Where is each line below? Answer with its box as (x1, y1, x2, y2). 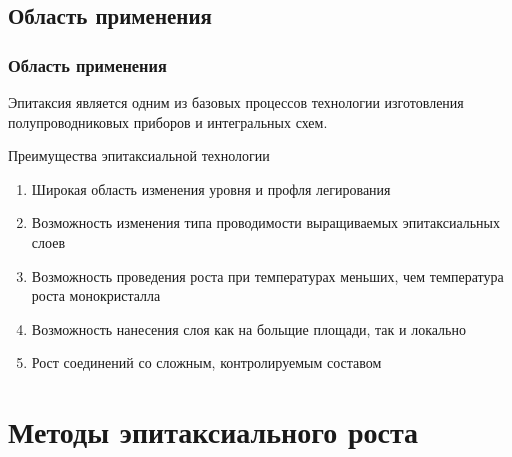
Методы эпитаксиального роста (8, 411, 419, 452)
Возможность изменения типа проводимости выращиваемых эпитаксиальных (31, 212, 500, 233)
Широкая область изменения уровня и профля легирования (31, 178, 391, 199)
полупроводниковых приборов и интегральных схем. (8, 111, 328, 132)
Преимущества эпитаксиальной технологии (8, 145, 270, 166)
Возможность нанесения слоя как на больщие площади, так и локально (31, 318, 466, 339)
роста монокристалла (31, 285, 161, 306)
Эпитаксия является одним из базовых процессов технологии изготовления (8, 92, 464, 112)
